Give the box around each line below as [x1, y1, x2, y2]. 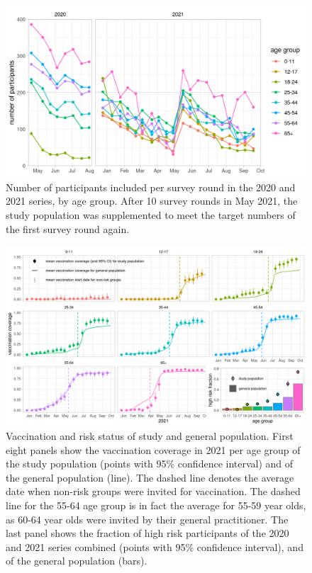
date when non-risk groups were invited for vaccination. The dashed [6, 484, 301, 499]
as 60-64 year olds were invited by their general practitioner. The [6, 511, 289, 526]
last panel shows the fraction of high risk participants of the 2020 [6, 526, 289, 540]
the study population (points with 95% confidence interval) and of [6, 456, 294, 471]
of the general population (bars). [6, 553, 147, 568]
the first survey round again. [6, 221, 130, 236]
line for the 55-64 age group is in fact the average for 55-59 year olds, [6, 497, 306, 512]
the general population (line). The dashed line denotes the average [6, 470, 294, 484]
